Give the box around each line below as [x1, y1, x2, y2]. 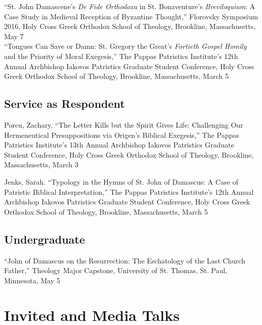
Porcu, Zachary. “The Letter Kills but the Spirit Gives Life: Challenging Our [4, 119, 243, 130]
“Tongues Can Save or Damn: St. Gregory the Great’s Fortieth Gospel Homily [4, 41, 247, 51]
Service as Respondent [4, 96, 125, 111]
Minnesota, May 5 [4, 275, 60, 285]
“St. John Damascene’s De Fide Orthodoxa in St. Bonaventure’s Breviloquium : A [4, 1, 255, 11]
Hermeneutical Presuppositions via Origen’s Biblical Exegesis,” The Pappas [4, 129, 240, 140]
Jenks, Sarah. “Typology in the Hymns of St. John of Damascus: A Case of [4, 176, 239, 187]
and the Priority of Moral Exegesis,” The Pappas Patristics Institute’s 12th [4, 50, 238, 61]
